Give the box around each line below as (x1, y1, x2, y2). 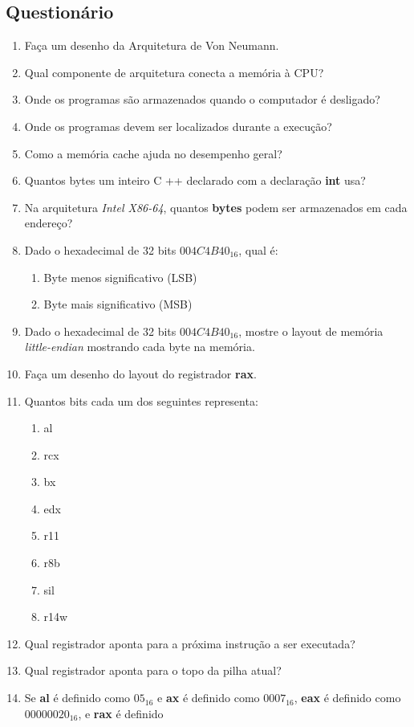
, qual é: (238, 241, 278, 258)
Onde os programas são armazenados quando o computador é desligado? (24, 91, 380, 108)
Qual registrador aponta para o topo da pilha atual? (24, 662, 282, 679)
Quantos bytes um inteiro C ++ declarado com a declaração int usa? (24, 172, 366, 189)
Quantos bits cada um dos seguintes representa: (24, 392, 258, 409)
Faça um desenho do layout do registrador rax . (24, 365, 257, 382)
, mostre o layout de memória (238, 322, 384, 339)
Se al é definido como (24, 689, 131, 706)
